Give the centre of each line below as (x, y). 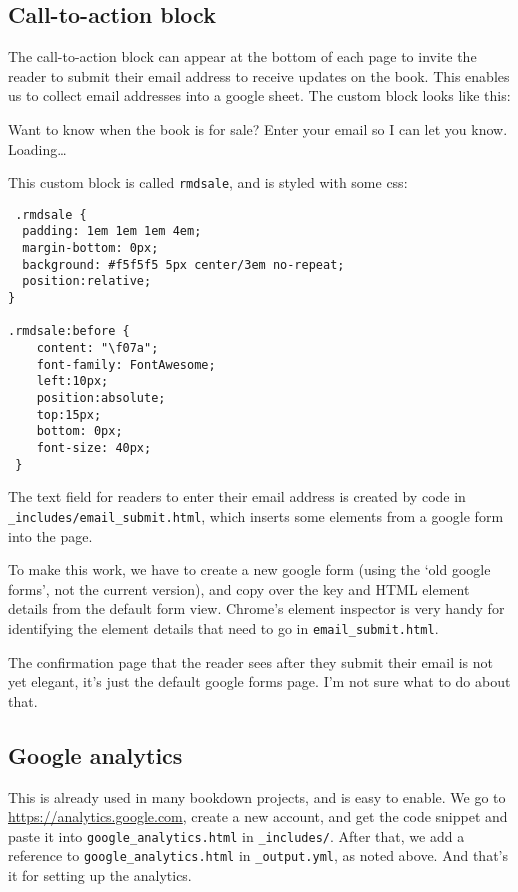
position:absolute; (101, 398)
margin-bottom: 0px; (90, 248)
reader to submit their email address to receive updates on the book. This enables (259, 75)
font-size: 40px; (94, 448)
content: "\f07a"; (97, 348)
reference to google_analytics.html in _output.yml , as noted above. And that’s (258, 855)
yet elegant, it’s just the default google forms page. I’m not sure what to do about (259, 681)
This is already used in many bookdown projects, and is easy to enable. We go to (257, 796)
